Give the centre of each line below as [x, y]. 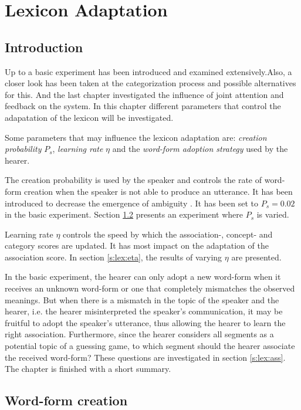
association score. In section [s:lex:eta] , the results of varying [114, 257]
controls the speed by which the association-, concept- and [168, 234]
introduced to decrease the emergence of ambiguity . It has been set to [131, 203]
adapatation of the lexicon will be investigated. [89, 117]
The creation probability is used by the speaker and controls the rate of [133, 180]
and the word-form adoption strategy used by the [200, 149]
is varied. [273, 214]
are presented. [256, 257]
